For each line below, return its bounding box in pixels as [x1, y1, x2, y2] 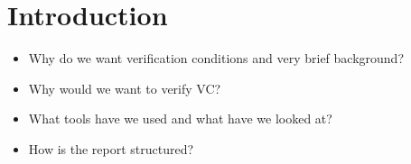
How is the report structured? [28, 139, 194, 158]
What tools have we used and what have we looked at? [28, 109, 332, 128]
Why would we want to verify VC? [28, 78, 221, 97]
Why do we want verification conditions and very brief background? [28, 49, 405, 68]
